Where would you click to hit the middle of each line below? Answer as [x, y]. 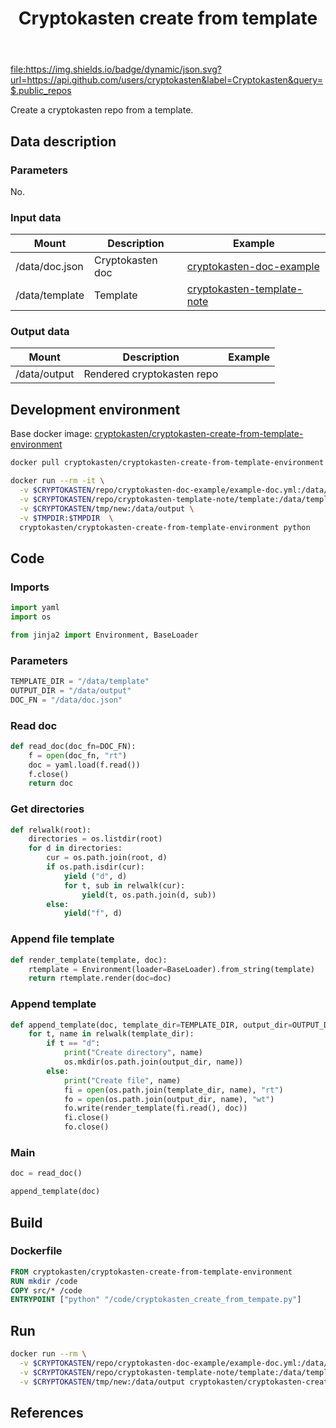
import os [31, 617]
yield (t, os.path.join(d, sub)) [149, 895]
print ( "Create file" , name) [122, 1080]
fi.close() [86, 1118]
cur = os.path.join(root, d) [107, 858]
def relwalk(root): [51, 830]
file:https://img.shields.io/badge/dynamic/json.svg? [116, 69]
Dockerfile [36, 1251]
